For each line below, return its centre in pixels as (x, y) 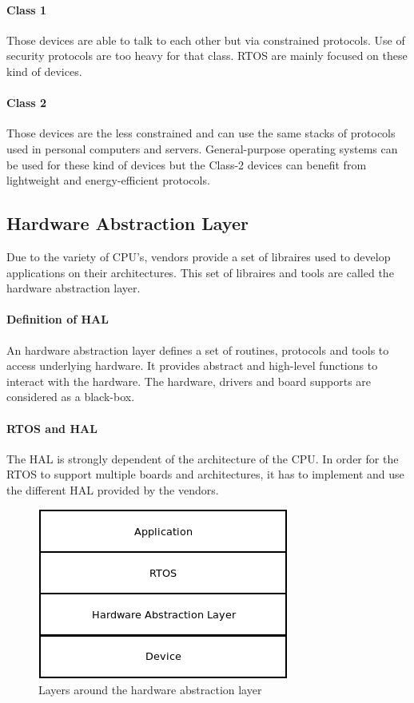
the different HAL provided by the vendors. (113, 489)
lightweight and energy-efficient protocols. (108, 180)
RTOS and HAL (52, 428)
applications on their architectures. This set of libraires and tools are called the (200, 272)
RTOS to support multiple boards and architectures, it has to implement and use (205, 474)
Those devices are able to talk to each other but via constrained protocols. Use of (206, 40)
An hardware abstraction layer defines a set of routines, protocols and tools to (198, 350)
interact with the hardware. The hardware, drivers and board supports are (189, 381)
